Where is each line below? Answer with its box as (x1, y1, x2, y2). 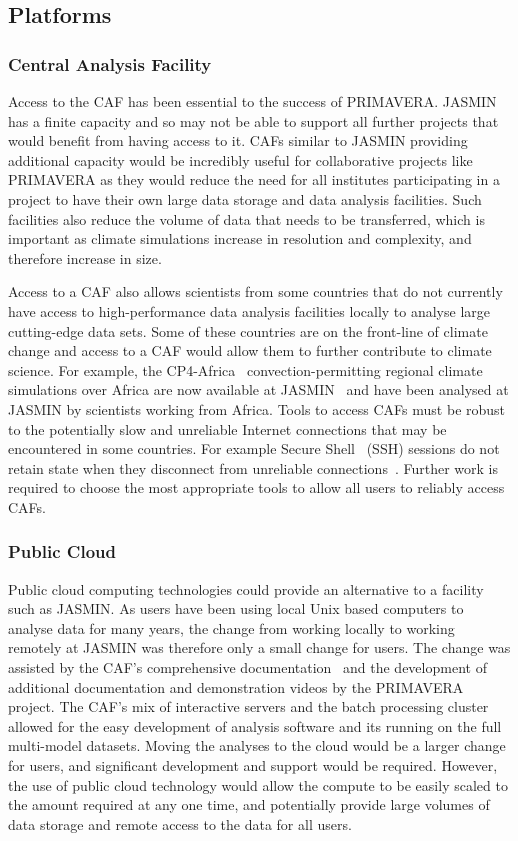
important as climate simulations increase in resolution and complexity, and (8, 228, 472, 249)
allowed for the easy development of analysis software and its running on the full (8, 715, 502, 736)
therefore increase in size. (8, 247, 162, 268)
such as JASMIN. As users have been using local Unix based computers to (8, 598, 464, 619)
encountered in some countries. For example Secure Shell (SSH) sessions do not (8, 438, 500, 459)
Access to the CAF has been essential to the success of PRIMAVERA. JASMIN (8, 91, 497, 111)
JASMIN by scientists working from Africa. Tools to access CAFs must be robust (8, 398, 506, 419)
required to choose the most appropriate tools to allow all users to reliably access (8, 477, 505, 498)
